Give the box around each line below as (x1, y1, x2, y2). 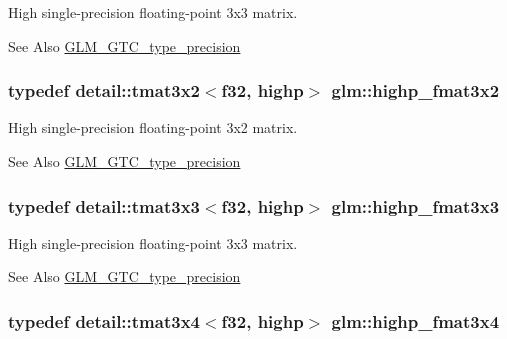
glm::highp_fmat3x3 (331, 193, 500, 218)
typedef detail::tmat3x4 (8, 308, 200, 333)
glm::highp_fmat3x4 (331, 308, 500, 333)
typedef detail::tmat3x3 (8, 193, 200, 218)
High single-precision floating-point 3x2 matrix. (8, 117, 298, 138)
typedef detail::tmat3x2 (8, 78, 200, 103)
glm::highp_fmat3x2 (331, 78, 500, 103)
